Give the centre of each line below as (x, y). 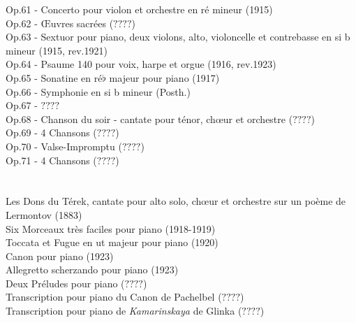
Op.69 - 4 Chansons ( (51, 132)
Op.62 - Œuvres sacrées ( (60, 23)
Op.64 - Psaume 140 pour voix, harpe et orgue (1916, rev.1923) (141, 64)
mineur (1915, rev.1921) (57, 50)
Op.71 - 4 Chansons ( (51, 160)
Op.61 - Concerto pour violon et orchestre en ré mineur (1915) (139, 9)
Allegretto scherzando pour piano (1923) (92, 270)
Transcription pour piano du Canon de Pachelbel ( (114, 297)
